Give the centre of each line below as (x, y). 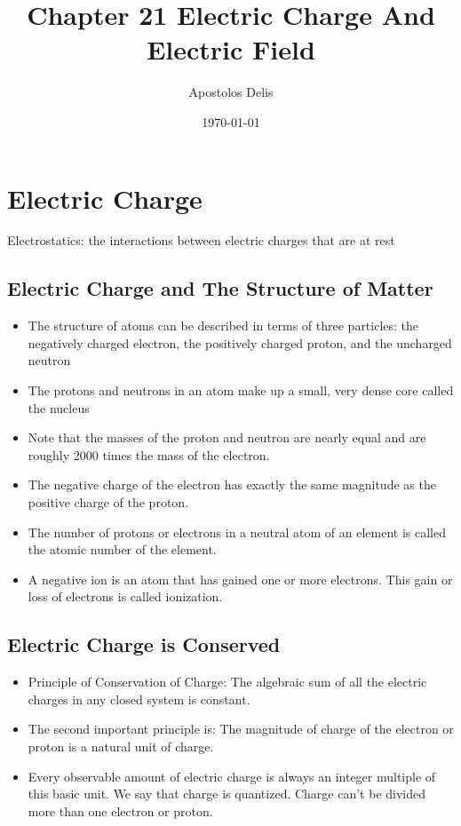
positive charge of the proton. (108, 501)
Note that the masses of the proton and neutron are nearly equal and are (227, 437)
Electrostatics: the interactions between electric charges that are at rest (201, 240)
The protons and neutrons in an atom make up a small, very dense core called (241, 390)
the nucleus (59, 407)
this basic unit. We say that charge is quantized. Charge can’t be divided (227, 794)
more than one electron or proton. (120, 810)
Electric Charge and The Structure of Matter (220, 288)
